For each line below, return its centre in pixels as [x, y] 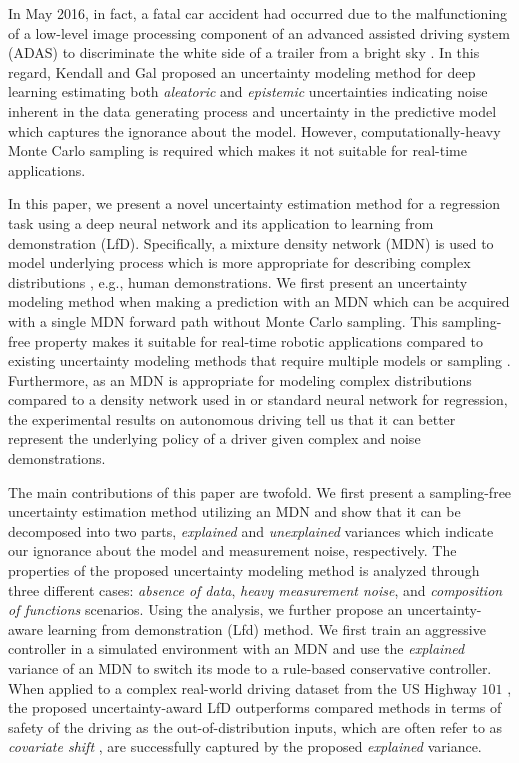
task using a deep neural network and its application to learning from [221, 222]
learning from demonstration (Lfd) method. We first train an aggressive [266, 628]
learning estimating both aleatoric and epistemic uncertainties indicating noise [248, 91]
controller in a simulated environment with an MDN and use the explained [236, 648]
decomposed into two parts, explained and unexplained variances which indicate [251, 530]
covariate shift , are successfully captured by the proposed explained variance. [245, 746]
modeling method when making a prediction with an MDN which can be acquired [259, 301]
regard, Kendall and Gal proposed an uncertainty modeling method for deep [242, 71]
